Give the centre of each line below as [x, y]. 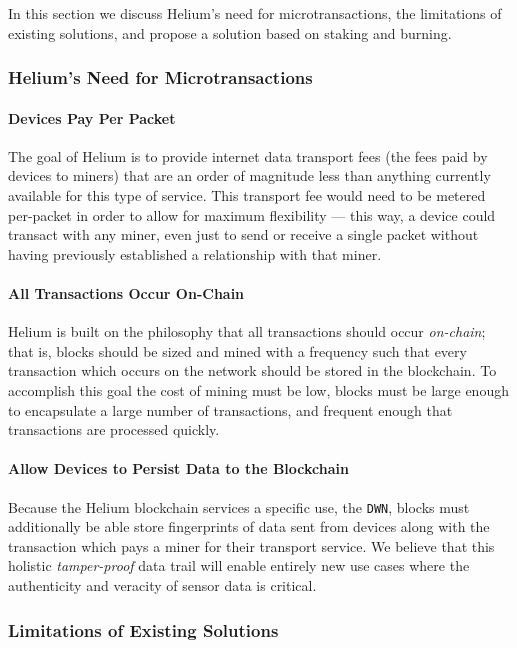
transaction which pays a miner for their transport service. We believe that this [251, 545]
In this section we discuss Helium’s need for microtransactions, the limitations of [255, 13]
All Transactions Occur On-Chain [126, 292]
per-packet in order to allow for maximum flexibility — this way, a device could [252, 214]
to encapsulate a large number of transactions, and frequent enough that [230, 409]
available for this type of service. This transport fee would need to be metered [247, 195]
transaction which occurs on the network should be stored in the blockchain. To [252, 370]
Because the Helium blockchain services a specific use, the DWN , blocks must [239, 506]
